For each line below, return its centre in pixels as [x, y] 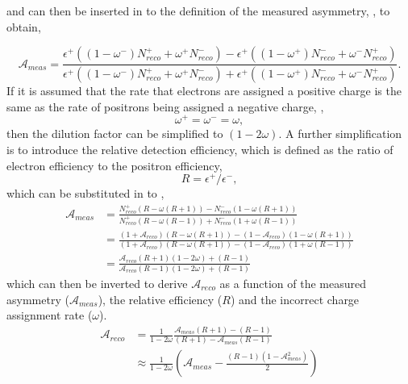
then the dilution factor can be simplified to [115, 134]
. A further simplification [340, 134]
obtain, [24, 26]
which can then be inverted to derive [97, 283]
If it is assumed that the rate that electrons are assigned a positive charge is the [204, 91]
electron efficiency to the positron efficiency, [114, 165]
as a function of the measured [293, 283]
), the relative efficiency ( [160, 299]
